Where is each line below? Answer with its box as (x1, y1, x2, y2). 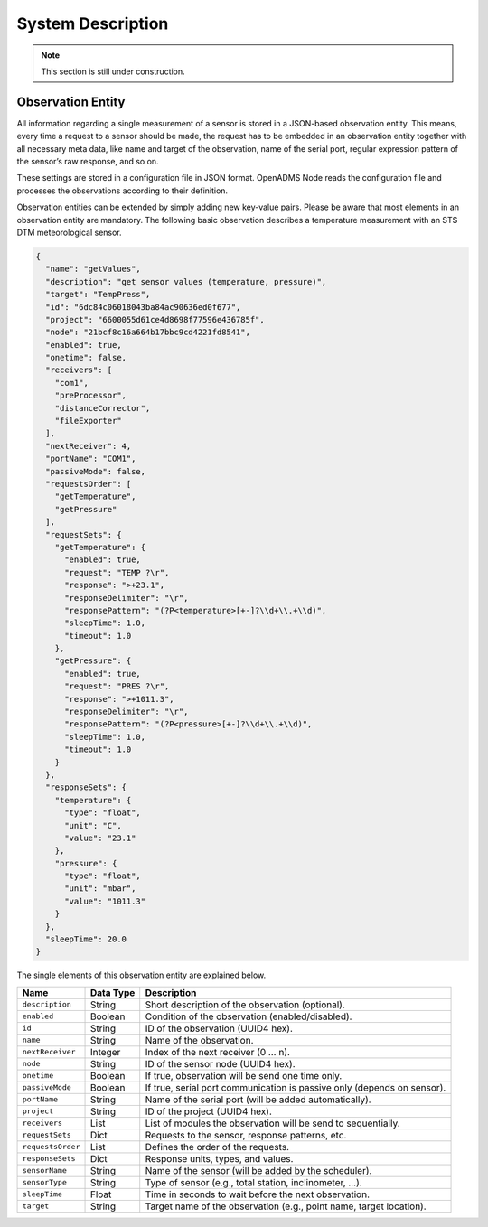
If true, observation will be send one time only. (145, 1069, 343, 1082)
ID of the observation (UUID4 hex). (145, 1022, 294, 1035)
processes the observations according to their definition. (16, 185, 229, 196)
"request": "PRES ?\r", (64, 681, 170, 691)
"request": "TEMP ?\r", (64, 567, 170, 577)
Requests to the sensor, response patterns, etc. (145, 1129, 347, 1141)
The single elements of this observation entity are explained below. (16, 969, 267, 980)
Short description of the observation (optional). (145, 998, 345, 1011)
